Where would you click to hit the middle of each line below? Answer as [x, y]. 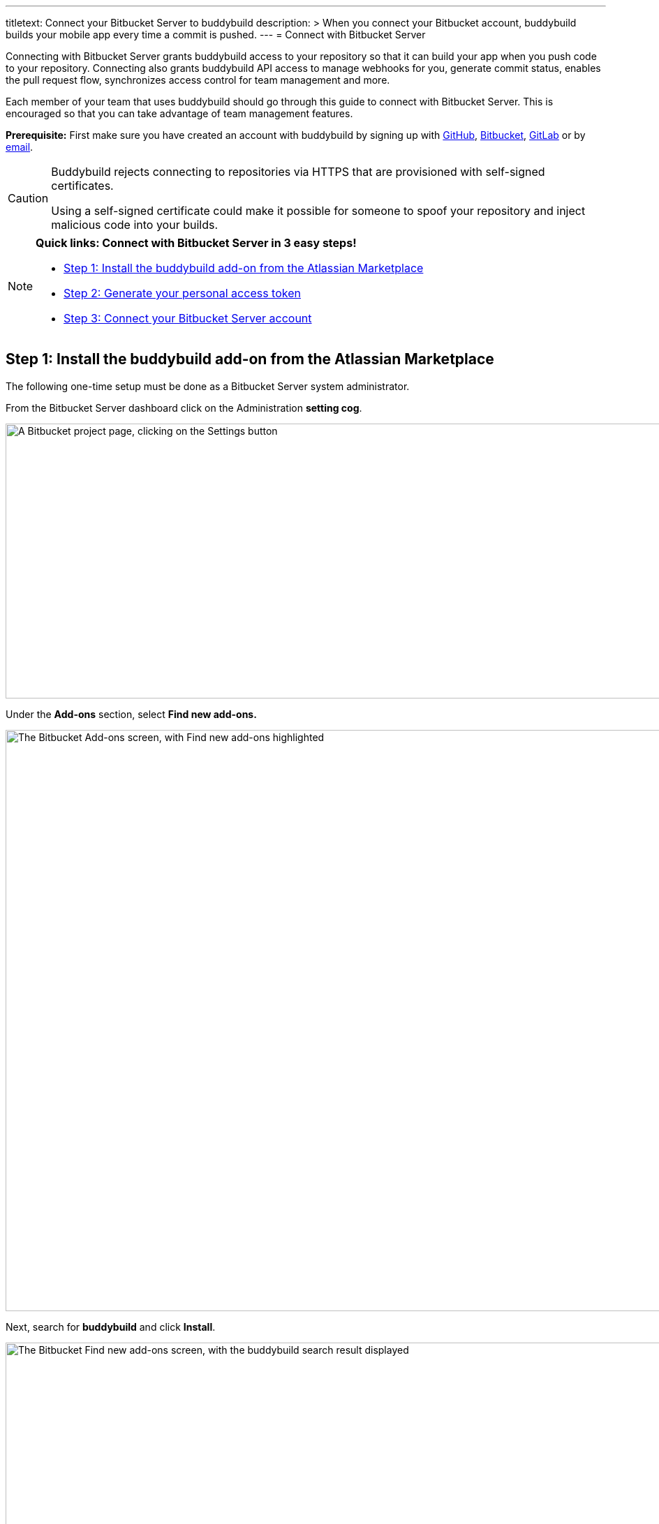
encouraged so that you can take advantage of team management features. [179, 113]
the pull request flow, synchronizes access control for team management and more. [198, 80]
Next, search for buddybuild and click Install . [111, 1327]
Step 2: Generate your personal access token [182, 293]
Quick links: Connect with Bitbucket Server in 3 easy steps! [196, 243]
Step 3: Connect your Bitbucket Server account [188, 318]
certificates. [82, 186]
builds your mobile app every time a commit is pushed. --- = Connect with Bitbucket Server [216, 35]
